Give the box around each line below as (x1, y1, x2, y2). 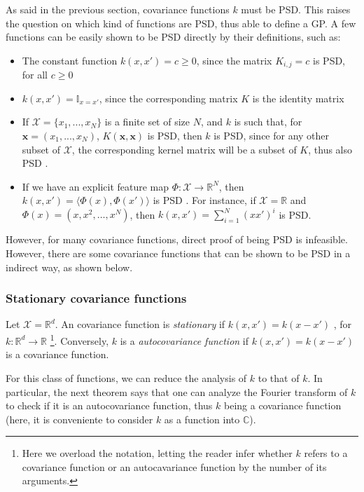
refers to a (304, 446, 348, 460)
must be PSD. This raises (241, 2, 351, 16)
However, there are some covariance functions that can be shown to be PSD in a (6, 246, 351, 261)
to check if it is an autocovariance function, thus (6, 398, 213, 413)
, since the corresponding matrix (99, 90, 238, 105)
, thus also (308, 142, 353, 156)
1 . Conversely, (50, 332, 109, 348)
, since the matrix (196, 53, 272, 67)
